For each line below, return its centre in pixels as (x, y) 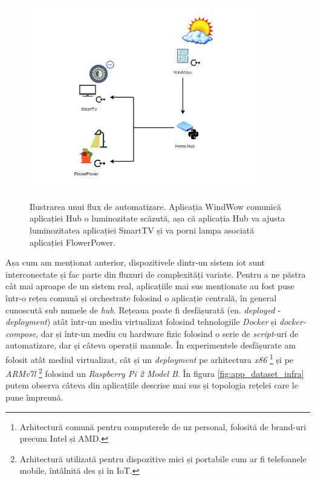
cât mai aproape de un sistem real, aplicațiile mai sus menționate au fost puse (150, 286)
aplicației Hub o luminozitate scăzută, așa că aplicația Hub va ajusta (157, 218)
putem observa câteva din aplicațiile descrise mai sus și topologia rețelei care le (152, 385)
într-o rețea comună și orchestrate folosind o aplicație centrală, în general (141, 297)
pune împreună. (34, 397)
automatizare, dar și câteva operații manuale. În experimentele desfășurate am (151, 345)
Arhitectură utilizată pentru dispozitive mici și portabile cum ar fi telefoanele (163, 458)
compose (21, 333)
